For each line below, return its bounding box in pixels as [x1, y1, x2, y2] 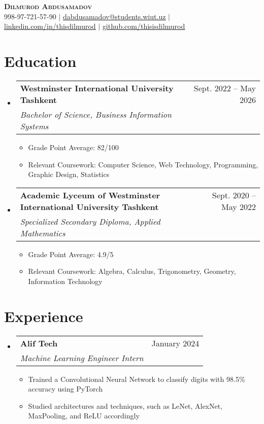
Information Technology [28, 275, 103, 286]
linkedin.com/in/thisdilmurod [4, 21, 96, 31]
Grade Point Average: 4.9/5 [28, 249, 114, 259]
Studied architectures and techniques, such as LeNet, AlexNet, [28, 400, 223, 411]
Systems [20, 120, 49, 132]
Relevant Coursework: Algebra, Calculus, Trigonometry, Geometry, [28, 266, 236, 276]
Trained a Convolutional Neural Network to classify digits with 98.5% [28, 373, 245, 384]
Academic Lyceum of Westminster [20, 189, 160, 201]
